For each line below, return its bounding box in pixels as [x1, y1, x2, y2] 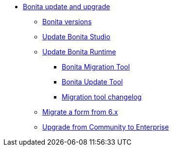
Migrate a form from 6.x [42, 108, 118, 116]
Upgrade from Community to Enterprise [42, 123, 169, 131]
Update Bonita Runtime [42, 48, 116, 56]
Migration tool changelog [62, 93, 142, 101]
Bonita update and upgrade [23, 2, 110, 11]
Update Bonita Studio [42, 33, 110, 41]
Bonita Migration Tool [62, 63, 130, 71]
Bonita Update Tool [62, 78, 123, 86]
